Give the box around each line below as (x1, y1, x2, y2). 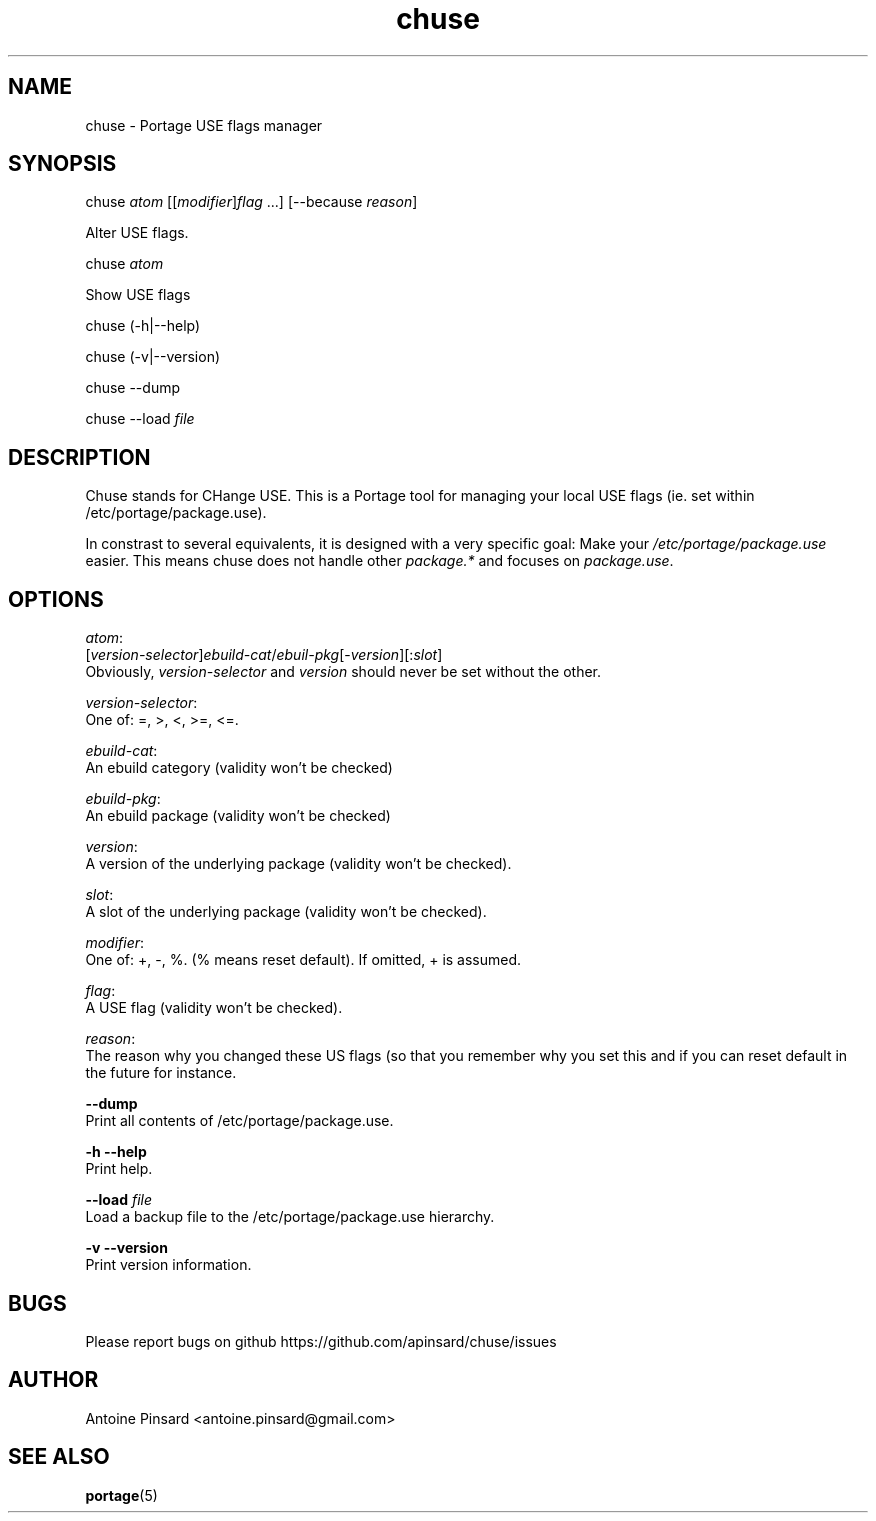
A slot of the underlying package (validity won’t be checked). (85, 903, 487, 921)
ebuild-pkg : (85, 790, 161, 808)
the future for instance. (85, 1064, 237, 1082)
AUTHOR (8, 1367, 99, 1393)
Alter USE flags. (85, 224, 189, 242)
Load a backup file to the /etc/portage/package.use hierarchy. (85, 1208, 495, 1226)
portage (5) (85, 1486, 158, 1504)
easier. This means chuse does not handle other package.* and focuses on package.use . (85, 552, 674, 570)
